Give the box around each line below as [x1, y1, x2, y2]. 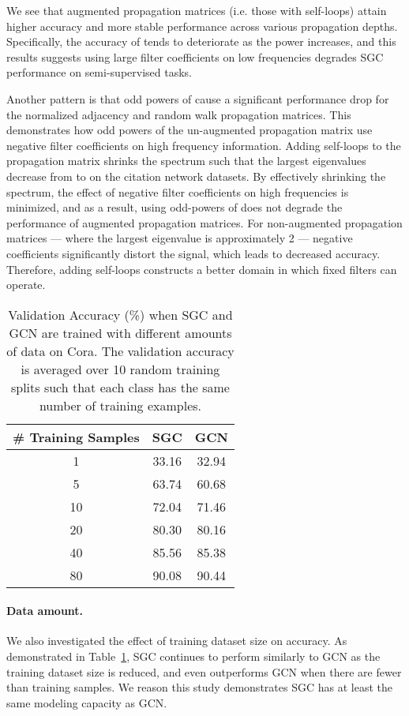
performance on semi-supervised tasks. [6, 64, 192, 81]
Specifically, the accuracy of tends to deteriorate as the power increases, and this [6, 33, 396, 50]
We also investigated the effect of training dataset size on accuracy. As [6, 632, 347, 649]
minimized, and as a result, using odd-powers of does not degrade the [6, 199, 343, 216]
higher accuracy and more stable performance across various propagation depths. [6, 17, 398, 34]
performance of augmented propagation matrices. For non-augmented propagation [6, 214, 403, 231]
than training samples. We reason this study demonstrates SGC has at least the [6, 679, 392, 695]
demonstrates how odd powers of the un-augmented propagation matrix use [6, 122, 373, 138]
